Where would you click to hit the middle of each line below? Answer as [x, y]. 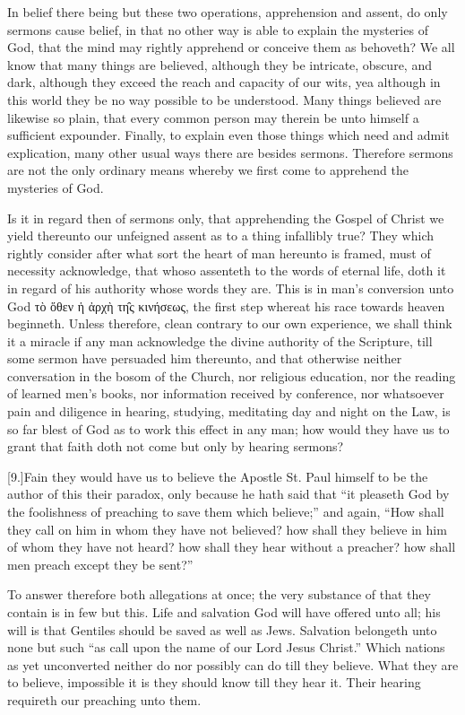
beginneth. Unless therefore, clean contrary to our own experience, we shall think [230, 323]
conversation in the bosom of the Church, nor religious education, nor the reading [232, 375]
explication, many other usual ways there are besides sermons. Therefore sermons [230, 152]
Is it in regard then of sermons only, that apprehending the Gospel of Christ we [226, 218]
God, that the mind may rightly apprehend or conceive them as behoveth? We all [231, 47]
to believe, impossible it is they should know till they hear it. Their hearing [214, 682]
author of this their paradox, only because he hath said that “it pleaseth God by [228, 494]
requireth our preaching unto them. [104, 699]
